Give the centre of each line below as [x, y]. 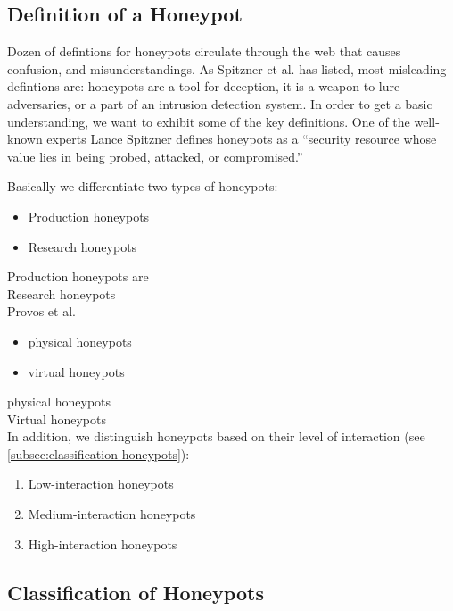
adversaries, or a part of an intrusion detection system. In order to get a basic [220, 103]
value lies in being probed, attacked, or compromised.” [155, 156]
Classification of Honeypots [136, 592]
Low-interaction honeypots [101, 484]
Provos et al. [41, 311]
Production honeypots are [78, 276]
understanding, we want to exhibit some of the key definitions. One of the [209, 121]
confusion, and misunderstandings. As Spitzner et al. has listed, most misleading [227, 68]
